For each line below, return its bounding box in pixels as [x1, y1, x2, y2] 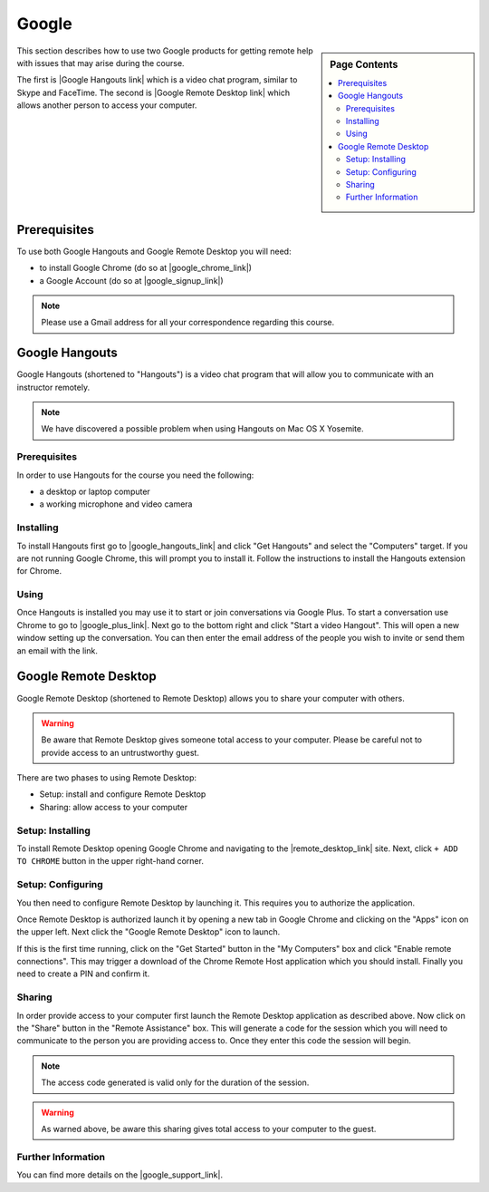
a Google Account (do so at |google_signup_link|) [39, 275, 224, 286]
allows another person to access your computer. [16, 100, 197, 111]
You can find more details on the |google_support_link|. [16, 1169, 224, 1180]
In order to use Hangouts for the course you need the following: [16, 470, 254, 480]
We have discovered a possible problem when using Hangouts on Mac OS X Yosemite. [41, 423, 364, 434]
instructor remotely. [16, 382, 91, 392]
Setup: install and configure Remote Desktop [39, 789, 206, 800]
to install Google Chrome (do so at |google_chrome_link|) [39, 263, 253, 274]
